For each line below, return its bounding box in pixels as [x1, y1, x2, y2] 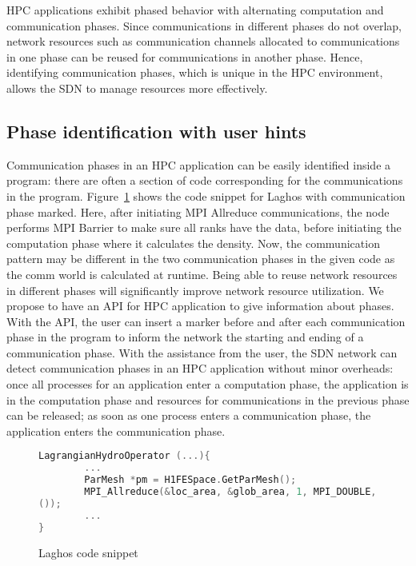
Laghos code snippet [38, 544, 138, 560]
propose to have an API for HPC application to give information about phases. [6, 297, 394, 314]
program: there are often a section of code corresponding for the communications [6, 172, 403, 189]
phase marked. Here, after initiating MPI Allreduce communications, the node [6, 203, 390, 220]
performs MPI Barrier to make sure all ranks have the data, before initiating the [6, 219, 402, 236]
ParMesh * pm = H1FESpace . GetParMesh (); [84, 474, 297, 486]
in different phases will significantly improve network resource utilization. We [6, 281, 384, 298]
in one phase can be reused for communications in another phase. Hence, [6, 48, 363, 65]
